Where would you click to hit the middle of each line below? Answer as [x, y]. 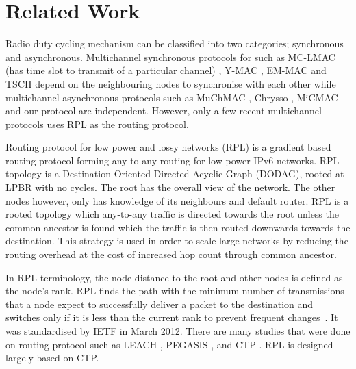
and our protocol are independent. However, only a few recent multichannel [164, 111]
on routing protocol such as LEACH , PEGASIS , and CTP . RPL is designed [169, 344]
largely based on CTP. [52, 358]
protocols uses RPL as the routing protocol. [97, 124]
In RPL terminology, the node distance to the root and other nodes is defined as [174, 277]
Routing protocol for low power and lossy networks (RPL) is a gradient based [168, 147]
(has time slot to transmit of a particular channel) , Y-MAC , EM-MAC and [166, 70]
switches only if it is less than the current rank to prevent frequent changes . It [172, 317]
